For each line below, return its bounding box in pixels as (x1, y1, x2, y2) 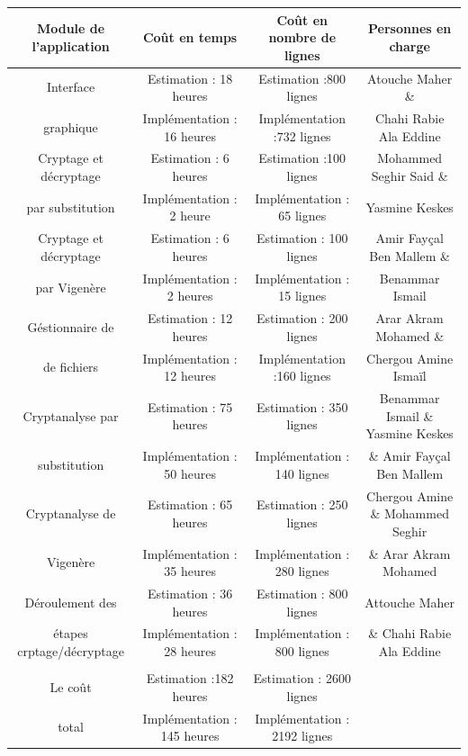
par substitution (26, 197, 115, 216)
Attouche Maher (364, 592, 454, 611)
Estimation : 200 (256, 309, 348, 328)
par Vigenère (35, 277, 106, 296)
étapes (53, 624, 88, 643)
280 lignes (274, 562, 329, 580)
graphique (43, 117, 98, 136)
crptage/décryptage (17, 642, 124, 660)
